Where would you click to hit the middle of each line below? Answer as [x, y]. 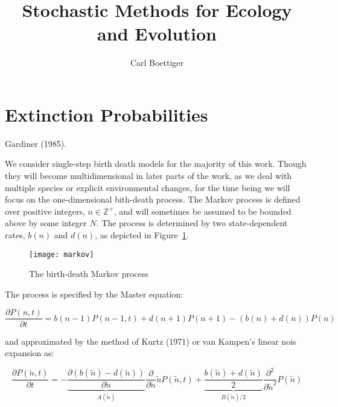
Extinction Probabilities [107, 114]
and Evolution [157, 34]
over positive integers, [45, 211]
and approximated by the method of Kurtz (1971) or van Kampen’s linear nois [151, 341]
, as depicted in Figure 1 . [142, 235]
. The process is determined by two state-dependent [192, 223]
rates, [15, 235]
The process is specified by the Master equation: [94, 294]
